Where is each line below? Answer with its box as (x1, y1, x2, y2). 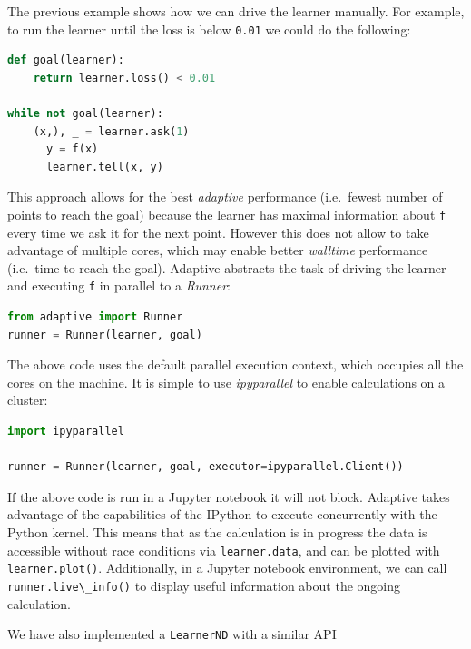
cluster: (7, 390, 48, 409)
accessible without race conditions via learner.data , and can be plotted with (7, 540, 440, 559)
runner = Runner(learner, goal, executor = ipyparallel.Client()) (7, 460, 404, 474)
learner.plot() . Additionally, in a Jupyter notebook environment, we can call (7, 558, 447, 577)
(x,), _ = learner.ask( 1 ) (33, 124, 190, 138)
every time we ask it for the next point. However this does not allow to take (7, 222, 429, 241)
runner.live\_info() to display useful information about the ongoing (7, 575, 400, 595)
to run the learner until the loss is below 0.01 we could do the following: (7, 19, 411, 38)
